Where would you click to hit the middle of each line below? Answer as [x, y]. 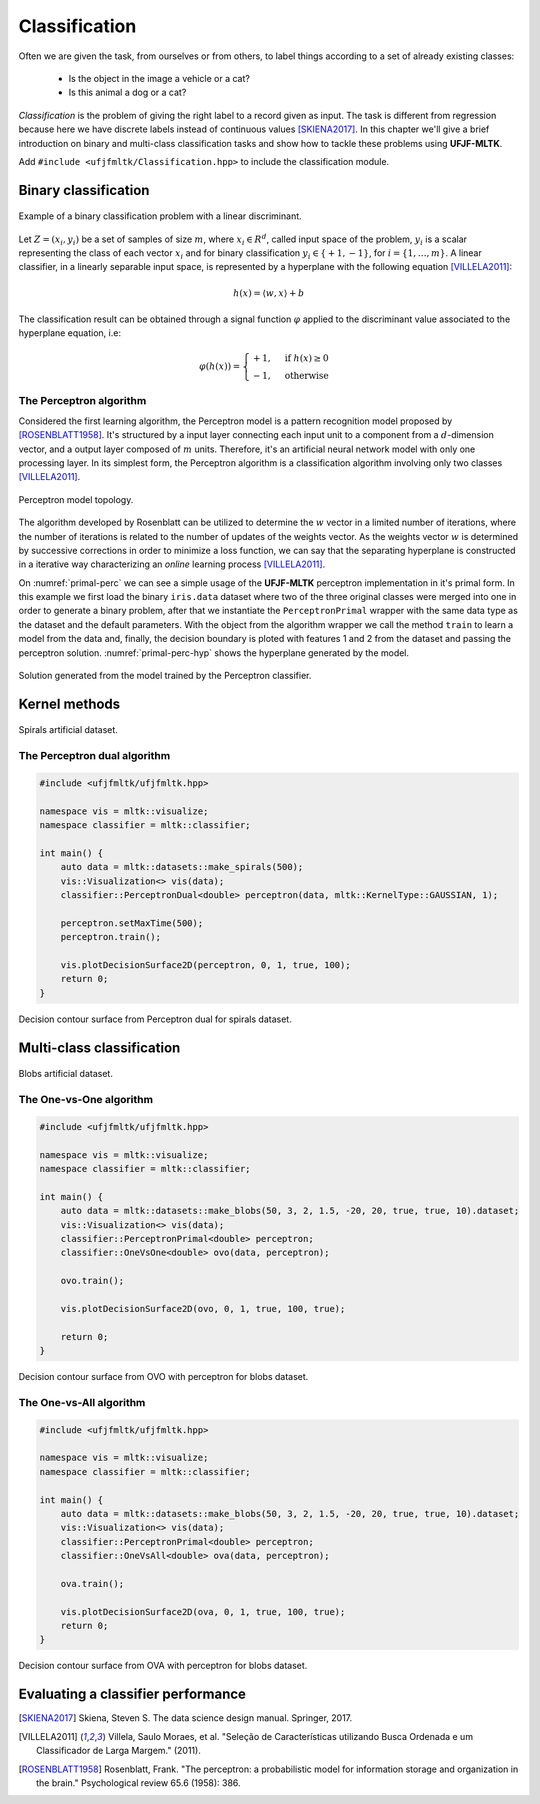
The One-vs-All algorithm [82, 1402]
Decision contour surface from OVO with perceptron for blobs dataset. [163, 1377]
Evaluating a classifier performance [132, 1694]
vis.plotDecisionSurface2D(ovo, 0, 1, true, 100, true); [203, 1308]
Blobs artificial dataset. [66, 1074]
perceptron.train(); [111, 937]
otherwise [306, 375]
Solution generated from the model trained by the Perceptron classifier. [165, 676]
